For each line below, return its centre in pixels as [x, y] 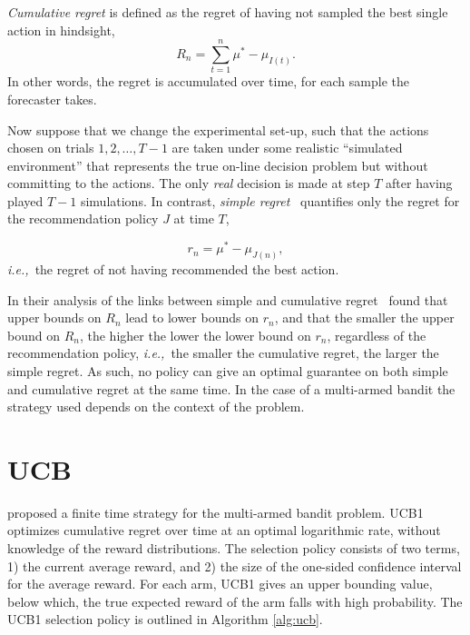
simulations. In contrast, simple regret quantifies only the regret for [270, 200]
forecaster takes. [52, 99]
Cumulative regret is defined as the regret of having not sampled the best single [228, 12]
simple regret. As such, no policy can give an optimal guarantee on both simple [228, 370]
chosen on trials [51, 148]
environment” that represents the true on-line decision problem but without [218, 165]
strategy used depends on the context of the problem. [156, 407]
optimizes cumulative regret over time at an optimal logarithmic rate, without [224, 530]
